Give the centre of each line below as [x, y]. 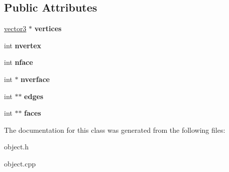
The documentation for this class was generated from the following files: [115, 130]
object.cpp [20, 163]
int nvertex [23, 45]
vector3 [15, 28]
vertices [48, 28]
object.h [17, 147]
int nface [19, 62]
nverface [35, 79]
